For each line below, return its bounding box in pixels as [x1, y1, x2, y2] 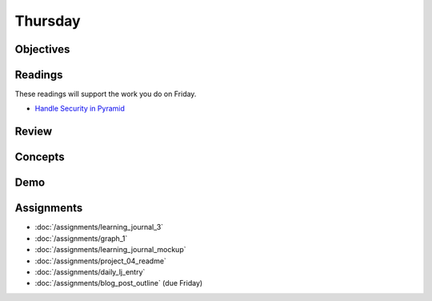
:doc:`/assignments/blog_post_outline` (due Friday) [34, 279, 203, 288]
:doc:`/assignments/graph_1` [34, 233, 128, 243]
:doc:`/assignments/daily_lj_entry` [34, 267, 146, 276]
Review [14, 125, 53, 138]
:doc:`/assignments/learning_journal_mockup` [34, 245, 186, 255]
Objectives [14, 42, 70, 56]
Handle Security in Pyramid [34, 104, 126, 114]
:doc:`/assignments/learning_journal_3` [34, 223, 164, 232]
